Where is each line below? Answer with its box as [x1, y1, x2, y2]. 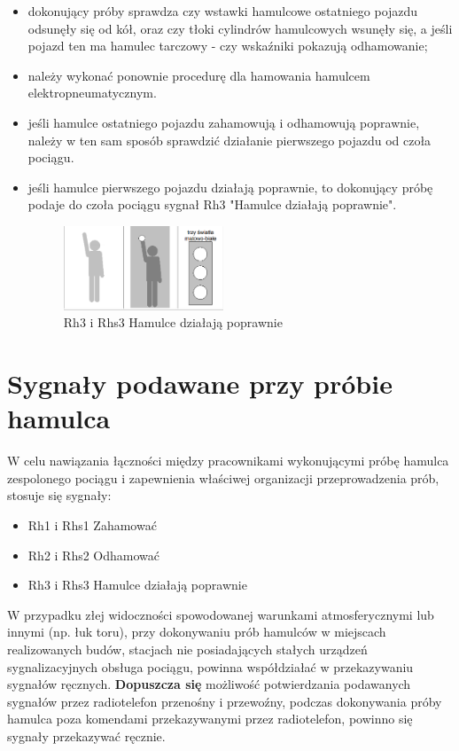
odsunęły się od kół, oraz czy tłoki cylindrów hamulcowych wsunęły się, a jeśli [27, 19, 453, 37]
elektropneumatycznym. [27, 83, 157, 102]
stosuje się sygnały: [7, 486, 112, 505]
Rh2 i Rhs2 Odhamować [27, 545, 160, 564]
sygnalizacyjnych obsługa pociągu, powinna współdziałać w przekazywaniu [7, 657, 414, 676]
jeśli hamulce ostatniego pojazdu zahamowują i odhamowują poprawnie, [27, 113, 420, 131]
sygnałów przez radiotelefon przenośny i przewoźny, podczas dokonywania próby [7, 692, 442, 710]
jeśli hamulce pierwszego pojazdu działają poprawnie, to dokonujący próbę [27, 177, 433, 196]
